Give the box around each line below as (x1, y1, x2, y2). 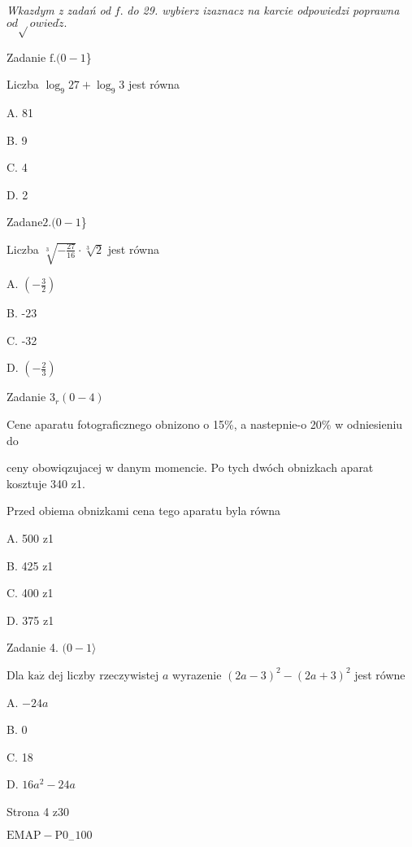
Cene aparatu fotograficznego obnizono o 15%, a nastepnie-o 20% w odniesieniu (7, 415, 403, 432)
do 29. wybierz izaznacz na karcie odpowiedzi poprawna (127, 2, 400, 18)
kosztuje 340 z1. (7, 474, 85, 491)
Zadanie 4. (7, 639, 59, 656)
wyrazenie (172, 666, 222, 683)
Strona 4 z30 (7, 802, 70, 819)
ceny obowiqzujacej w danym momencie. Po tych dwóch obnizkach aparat (7, 459, 374, 476)
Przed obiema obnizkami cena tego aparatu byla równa (7, 502, 281, 519)
